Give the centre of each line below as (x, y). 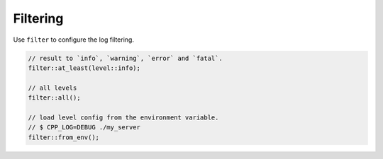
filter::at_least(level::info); (84, 68)
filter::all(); (54, 98)
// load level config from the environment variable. (123, 117)
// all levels (52, 88)
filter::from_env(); (63, 137)
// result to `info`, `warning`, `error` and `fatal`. (125, 58)
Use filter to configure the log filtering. (74, 40)
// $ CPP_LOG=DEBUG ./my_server (84, 128)
